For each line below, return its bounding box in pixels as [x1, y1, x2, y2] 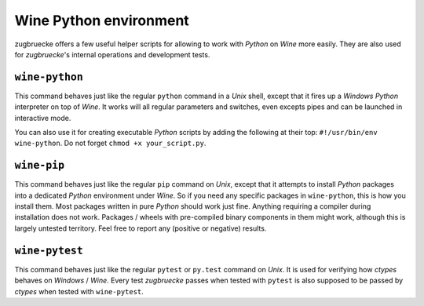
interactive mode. [14, 113, 71, 122]
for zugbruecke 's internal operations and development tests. [14, 49, 210, 59]
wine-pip [14, 159, 65, 172]
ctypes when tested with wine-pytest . [14, 286, 144, 296]
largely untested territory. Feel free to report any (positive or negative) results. [14, 224, 267, 233]
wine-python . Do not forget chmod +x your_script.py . [14, 138, 207, 148]
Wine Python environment [14, 12, 190, 29]
